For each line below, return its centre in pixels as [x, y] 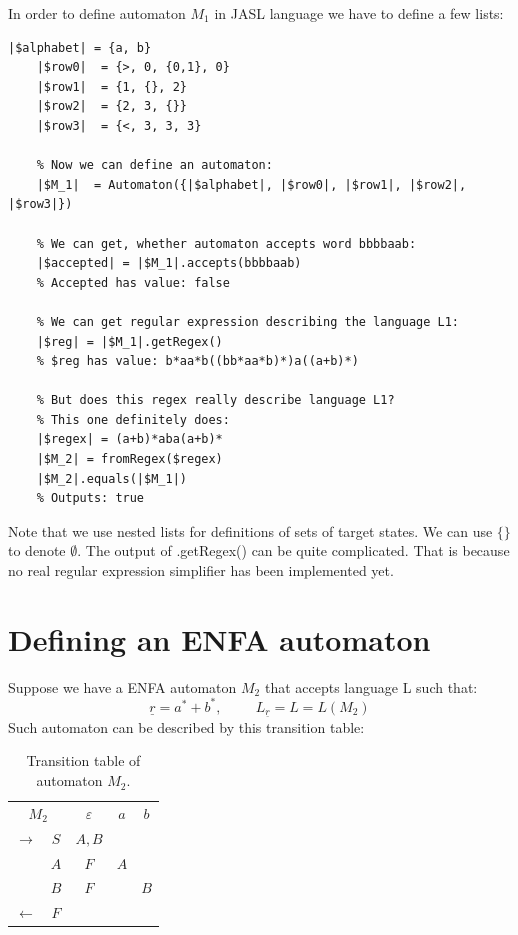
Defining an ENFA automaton [219, 638]
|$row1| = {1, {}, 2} [111, 86]
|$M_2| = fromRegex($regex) [129, 459]
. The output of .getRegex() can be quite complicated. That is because [293, 550]
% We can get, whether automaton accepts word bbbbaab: [226, 243]
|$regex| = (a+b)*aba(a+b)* [129, 439]
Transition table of [83, 760]
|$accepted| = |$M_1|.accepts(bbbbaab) [169, 263]
